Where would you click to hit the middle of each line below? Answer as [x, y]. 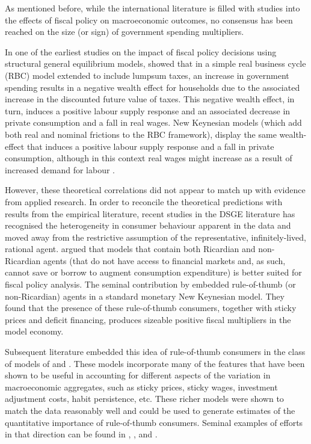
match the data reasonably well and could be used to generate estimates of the [150, 410]
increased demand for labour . [60, 169]
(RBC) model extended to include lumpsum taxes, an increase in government [147, 75]
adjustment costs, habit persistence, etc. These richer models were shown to [144, 399]
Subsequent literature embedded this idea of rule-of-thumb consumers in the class [155, 352]
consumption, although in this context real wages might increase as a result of [149, 158]
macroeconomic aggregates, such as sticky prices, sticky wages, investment [141, 387]
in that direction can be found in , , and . [81, 434]
